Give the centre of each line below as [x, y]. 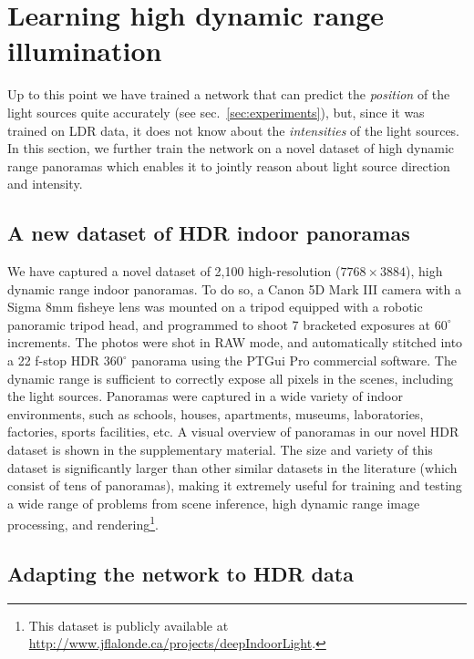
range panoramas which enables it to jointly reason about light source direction [229, 165]
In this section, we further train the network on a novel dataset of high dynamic [231, 148]
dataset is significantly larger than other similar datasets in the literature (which [232, 467]
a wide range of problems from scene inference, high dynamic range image [214, 503]
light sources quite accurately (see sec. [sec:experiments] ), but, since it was [216, 112]
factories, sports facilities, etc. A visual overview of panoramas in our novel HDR [233, 432]
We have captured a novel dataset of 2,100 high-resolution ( [174, 271]
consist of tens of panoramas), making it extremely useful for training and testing [235, 485]
